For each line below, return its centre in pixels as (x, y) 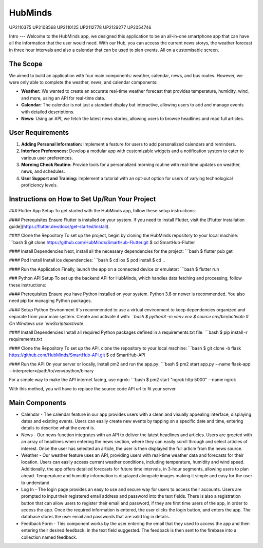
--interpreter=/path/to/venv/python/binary (51, 370)
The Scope (26, 64)
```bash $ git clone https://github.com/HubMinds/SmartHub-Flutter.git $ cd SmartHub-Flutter (102, 242)
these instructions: (28, 285)
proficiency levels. (39, 185)
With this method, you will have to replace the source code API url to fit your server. (93, 388)
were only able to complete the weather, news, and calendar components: (83, 82)
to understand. (36, 483)
